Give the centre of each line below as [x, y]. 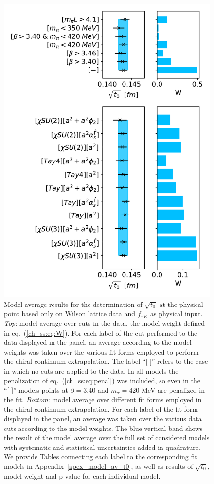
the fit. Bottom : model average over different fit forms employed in [103, 399]
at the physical [181, 304]
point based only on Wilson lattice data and [70, 314]
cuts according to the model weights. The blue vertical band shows [103, 428]
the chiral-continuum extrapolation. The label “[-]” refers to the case [106, 361]
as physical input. [176, 314]
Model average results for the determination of [73, 304]
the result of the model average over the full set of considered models [107, 438]
